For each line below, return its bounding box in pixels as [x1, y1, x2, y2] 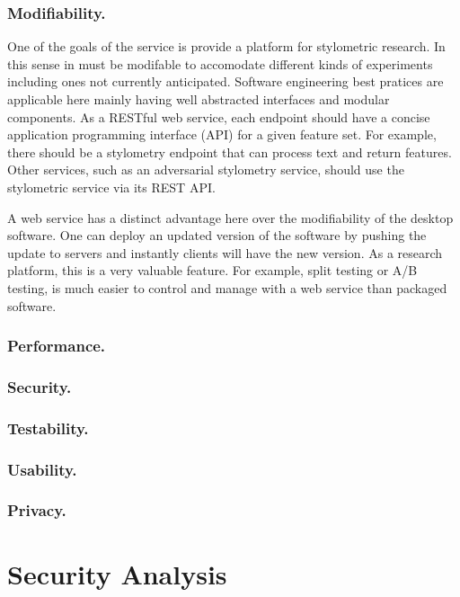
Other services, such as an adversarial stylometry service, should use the [7, 160, 404, 179]
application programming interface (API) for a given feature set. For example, [7, 125, 437, 144]
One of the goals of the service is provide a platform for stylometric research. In [7, 37, 446, 56]
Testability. [7, 416, 89, 439]
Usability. [7, 458, 77, 480]
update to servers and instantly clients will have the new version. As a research [7, 243, 443, 262]
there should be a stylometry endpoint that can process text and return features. [7, 142, 452, 161]
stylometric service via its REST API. [7, 177, 216, 196]
